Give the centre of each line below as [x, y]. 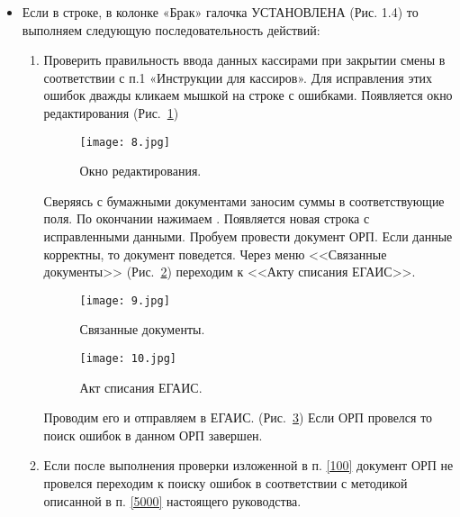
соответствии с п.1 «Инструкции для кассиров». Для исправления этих [238, 77]
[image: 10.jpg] [128, 359]
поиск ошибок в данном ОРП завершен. [153, 435]
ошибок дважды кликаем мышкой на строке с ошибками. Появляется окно [248, 95]
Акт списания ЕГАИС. [141, 387]
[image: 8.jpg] [125, 142]
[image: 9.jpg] [125, 300]
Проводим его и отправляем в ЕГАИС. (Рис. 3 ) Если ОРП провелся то [238, 417]
